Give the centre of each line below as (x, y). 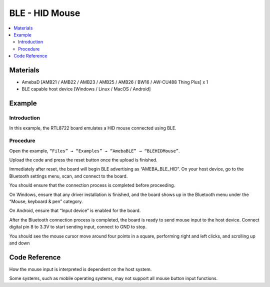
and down (19, 243)
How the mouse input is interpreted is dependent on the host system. (80, 269)
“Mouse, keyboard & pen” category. (46, 201)
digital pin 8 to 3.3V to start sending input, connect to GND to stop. (78, 227)
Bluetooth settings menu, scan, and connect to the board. (68, 176)
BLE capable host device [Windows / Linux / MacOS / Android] (86, 89)
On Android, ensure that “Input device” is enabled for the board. (75, 210)
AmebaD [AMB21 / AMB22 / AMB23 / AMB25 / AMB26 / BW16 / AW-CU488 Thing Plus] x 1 (115, 82)
